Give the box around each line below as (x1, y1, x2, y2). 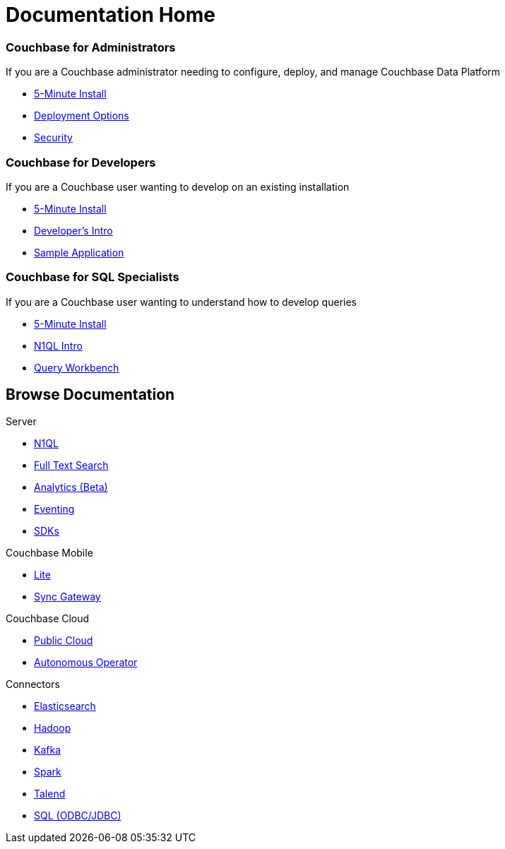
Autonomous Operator (34, 656, 138, 669)
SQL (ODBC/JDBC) (34, 809, 121, 822)
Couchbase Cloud (6, 612, 90, 625)
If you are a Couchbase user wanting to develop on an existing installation (6, 180, 350, 193)
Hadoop (34, 722, 71, 735)
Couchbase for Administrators (6, 40, 176, 54)
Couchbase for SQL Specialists (6, 270, 179, 285)
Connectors (6, 678, 60, 691)
